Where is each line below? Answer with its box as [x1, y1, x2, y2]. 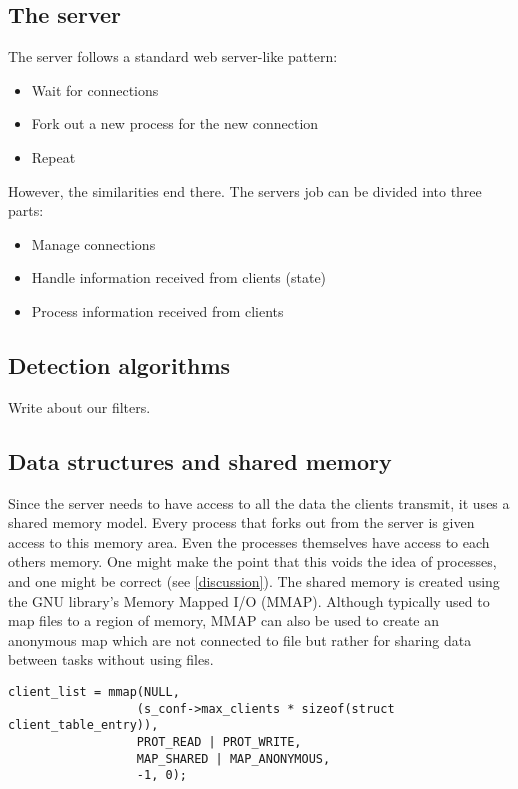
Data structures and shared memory [8, 445, 392, 476]
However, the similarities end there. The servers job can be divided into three [8, 180, 482, 201]
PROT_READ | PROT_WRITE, [136, 734, 302, 749]
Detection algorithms [8, 349, 231, 380]
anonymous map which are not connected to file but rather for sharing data [8, 629, 472, 650]
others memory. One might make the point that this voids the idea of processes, [8, 551, 497, 572]
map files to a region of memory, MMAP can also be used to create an [8, 610, 440, 631]
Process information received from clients [31, 300, 284, 321]
